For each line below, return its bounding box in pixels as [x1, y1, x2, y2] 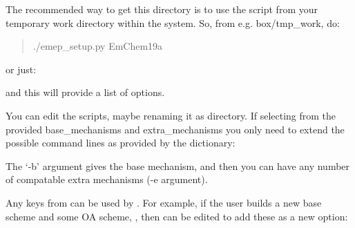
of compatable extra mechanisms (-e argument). [6, 172, 208, 187]
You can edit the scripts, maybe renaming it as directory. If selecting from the [6, 108, 336, 122]
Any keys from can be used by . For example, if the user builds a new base [6, 195, 322, 209]
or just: [6, 61, 37, 76]
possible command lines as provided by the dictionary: [6, 135, 236, 150]
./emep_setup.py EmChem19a [32, 39, 163, 53]
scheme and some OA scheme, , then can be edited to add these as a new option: [6, 209, 348, 223]
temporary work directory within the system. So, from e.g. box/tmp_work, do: [6, 15, 340, 30]
